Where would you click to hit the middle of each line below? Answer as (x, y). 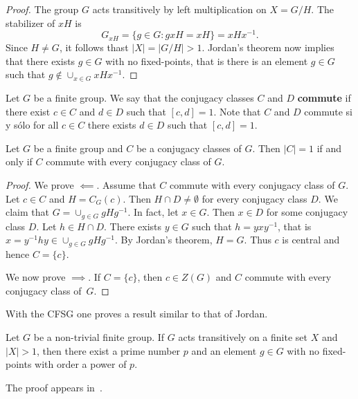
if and (329, 148)
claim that (27, 212)
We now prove (36, 277)
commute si (329, 111)
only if (19, 161)
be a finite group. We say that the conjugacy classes (144, 98)
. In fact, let (153, 212)
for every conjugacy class (254, 198)
